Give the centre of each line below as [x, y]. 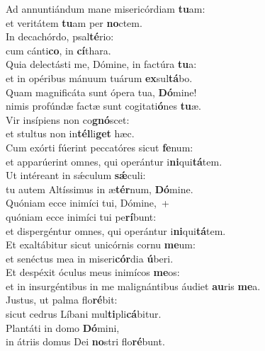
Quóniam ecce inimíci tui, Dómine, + [88, 203]
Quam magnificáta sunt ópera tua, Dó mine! [101, 92]
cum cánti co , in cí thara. [58, 50]
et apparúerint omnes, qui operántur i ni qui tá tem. [114, 161]
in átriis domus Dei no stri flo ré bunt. [85, 341]
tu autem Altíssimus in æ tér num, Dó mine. [100, 189]
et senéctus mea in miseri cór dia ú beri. [90, 258]
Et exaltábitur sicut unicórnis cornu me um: [101, 244]
